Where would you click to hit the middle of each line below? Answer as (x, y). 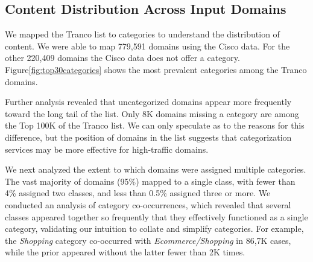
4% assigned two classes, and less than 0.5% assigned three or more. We (138, 193)
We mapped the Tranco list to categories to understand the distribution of (142, 34)
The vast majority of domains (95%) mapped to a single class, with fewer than (150, 181)
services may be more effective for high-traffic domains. (107, 149)
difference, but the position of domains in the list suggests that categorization (148, 137)
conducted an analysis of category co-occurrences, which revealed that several (148, 204)
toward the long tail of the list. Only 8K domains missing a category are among (152, 113)
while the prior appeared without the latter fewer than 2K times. (125, 252)
